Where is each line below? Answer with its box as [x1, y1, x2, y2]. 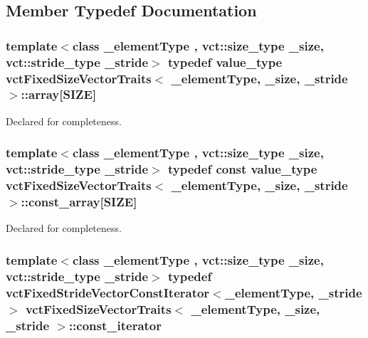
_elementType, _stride [224, 283, 362, 301]
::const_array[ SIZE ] [21, 193, 137, 211]
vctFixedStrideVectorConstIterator [6, 283, 210, 301]
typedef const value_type [167, 160, 317, 178]
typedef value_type [167, 53, 283, 70]
